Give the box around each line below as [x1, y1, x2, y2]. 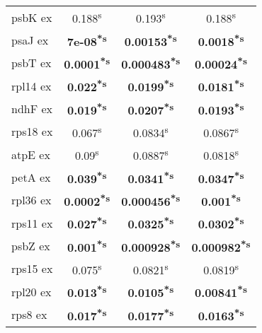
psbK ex [11, 8, 52, 25]
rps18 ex [11, 123, 53, 140]
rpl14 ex [11, 77, 52, 94]
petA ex [11, 168, 51, 185]
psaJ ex [11, 31, 49, 48]
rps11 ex [11, 214, 53, 231]
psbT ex [11, 54, 52, 71]
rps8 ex [11, 305, 47, 322]
